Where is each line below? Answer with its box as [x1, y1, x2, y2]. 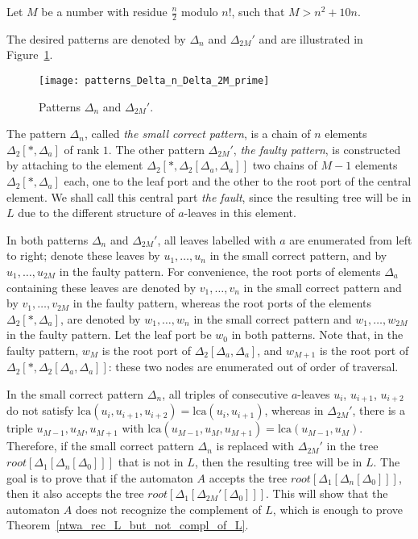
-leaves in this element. [184, 204, 296, 221]
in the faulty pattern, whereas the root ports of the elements [72, 295, 372, 311]
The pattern [6, 125, 66, 142]
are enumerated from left [289, 231, 412, 248]
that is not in [118, 453, 184, 470]
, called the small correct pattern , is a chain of [84, 125, 311, 142]
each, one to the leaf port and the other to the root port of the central [64, 173, 412, 190]
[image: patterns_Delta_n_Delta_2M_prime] [39, 75, 270, 87]
